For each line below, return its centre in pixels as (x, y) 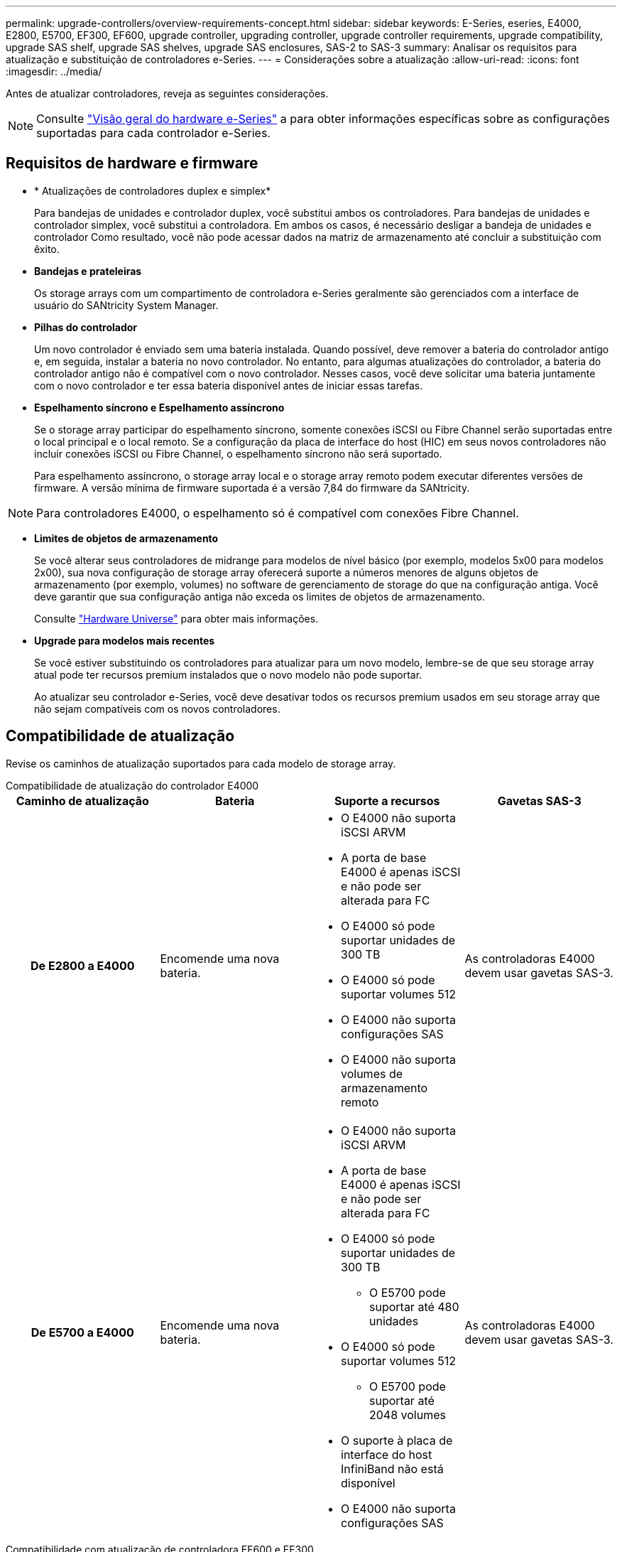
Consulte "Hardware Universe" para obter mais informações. (176, 618)
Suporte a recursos (387, 801)
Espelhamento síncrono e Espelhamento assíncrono (159, 407)
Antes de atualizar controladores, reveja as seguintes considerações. (167, 93)
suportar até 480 (414, 1306)
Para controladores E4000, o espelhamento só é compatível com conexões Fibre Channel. (278, 513)
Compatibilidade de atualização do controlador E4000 (132, 785)
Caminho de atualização (82, 801)
